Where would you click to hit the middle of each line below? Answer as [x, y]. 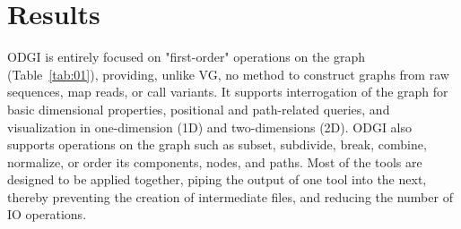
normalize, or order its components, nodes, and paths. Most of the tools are [215, 161]
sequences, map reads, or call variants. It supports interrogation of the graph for [228, 92]
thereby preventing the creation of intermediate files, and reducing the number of [230, 196]
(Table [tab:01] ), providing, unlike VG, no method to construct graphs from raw [228, 74]
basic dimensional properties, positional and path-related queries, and [199, 109]
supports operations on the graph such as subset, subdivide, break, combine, [217, 144]
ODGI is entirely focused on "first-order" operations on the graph [187, 57]
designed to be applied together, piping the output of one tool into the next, [217, 179]
